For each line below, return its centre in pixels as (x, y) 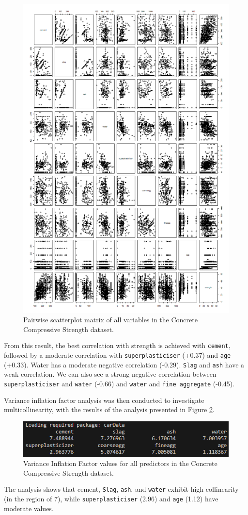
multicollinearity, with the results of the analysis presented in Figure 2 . (109, 409)
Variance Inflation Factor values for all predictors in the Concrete (120, 463)
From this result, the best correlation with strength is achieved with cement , (117, 345)
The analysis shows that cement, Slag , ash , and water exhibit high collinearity (121, 489)
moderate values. (29, 508)
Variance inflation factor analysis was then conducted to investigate (104, 400)
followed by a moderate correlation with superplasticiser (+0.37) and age (117, 355)
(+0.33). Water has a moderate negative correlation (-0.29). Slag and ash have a (124, 364)
